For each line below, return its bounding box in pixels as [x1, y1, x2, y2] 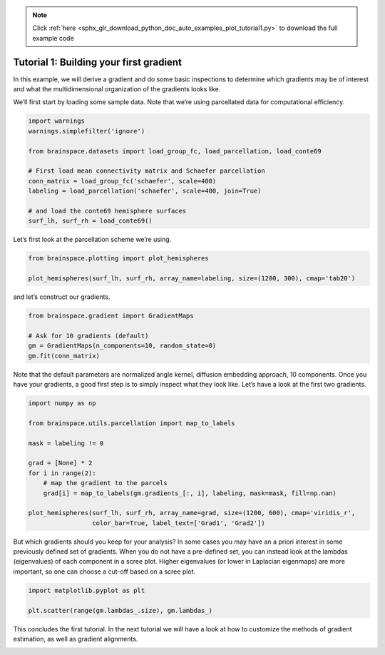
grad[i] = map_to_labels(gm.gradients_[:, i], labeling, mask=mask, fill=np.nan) [43, 489, 337, 497]
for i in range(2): [28, 469, 96, 477]
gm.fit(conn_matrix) [28, 352, 100, 360]
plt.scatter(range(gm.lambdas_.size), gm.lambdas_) [28, 606, 213, 614]
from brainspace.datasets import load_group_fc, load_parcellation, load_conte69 [28, 147, 322, 155]
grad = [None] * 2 [28, 459, 93, 467]
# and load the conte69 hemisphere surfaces [28, 207, 187, 215]
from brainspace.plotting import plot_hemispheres [28, 254, 210, 263]
